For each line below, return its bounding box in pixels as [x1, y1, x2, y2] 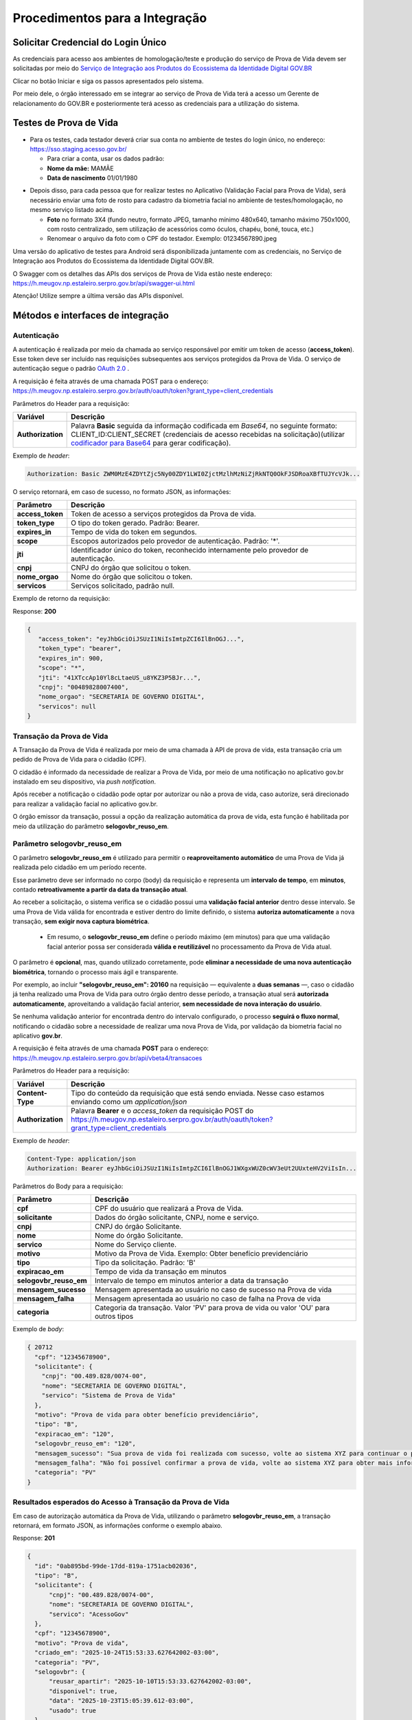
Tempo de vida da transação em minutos [95, 1267, 227, 1276]
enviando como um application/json [71, 1097, 187, 1106]
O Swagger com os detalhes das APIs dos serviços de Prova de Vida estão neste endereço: [12, 269, 273, 278]
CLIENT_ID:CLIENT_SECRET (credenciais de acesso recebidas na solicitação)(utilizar [71, 429, 345, 439]
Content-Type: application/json [27, 1154, 137, 1163]
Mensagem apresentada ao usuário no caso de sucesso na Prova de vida [95, 1285, 332, 1295]
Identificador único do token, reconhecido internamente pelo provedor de [71, 546, 309, 555]
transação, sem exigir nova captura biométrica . [12, 917, 150, 925]
